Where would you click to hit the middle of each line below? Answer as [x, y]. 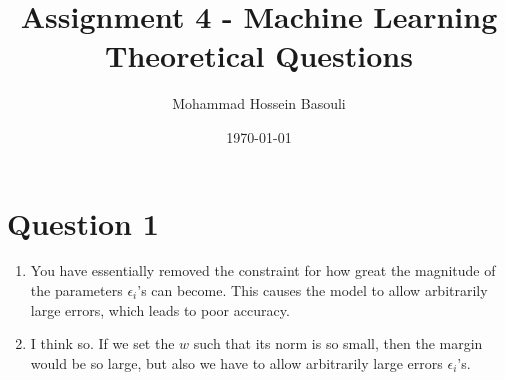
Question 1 [83, 222]
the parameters [76, 290]
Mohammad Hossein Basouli [259, 103]
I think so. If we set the [102, 343]
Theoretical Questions [259, 55]
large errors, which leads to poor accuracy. [160, 309]
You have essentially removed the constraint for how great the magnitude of [263, 270]
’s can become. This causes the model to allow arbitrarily [312, 290]
